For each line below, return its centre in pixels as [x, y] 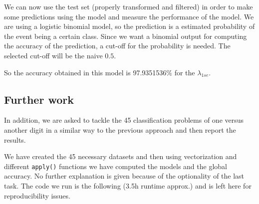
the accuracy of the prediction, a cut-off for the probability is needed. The [117, 46]
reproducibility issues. [37, 195]
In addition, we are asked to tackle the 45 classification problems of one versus [124, 120]
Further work [39, 99]
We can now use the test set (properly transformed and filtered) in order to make [129, 6]
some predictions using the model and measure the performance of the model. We [129, 16]
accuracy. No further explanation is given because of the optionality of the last [124, 176]
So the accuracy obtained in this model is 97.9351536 [85, 72]
